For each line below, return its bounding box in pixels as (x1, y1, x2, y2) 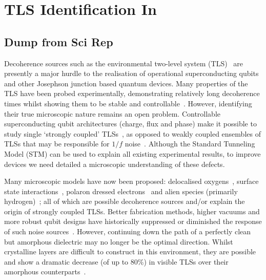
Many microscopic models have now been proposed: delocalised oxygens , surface (4, 176, 259, 186)
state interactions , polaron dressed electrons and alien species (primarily (4, 185, 238, 196)
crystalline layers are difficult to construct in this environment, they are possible (4, 246, 256, 257)
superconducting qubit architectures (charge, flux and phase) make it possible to (4, 118, 257, 129)
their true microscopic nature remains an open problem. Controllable (4, 108, 221, 119)
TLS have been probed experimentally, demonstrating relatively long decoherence (4, 88, 260, 99)
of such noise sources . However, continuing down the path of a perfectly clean (4, 226, 251, 237)
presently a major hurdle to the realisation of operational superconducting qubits (4, 68, 259, 79)
